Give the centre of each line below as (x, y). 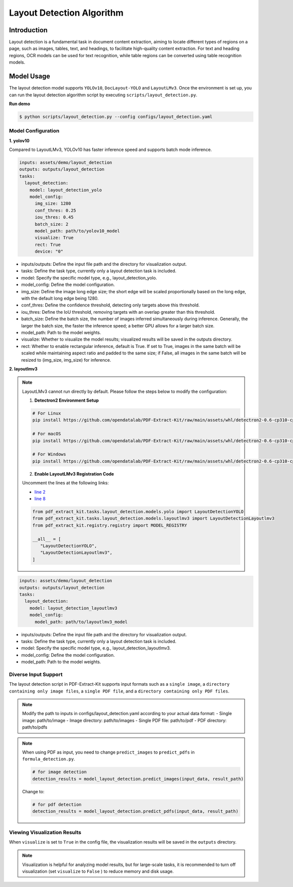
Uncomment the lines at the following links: (66, 483)
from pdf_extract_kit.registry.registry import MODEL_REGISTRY (110, 525)
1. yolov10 (19, 141)
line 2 (40, 492)
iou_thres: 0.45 (54, 217)
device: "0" (49, 251)
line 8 (40, 498)
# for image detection (60, 772)
